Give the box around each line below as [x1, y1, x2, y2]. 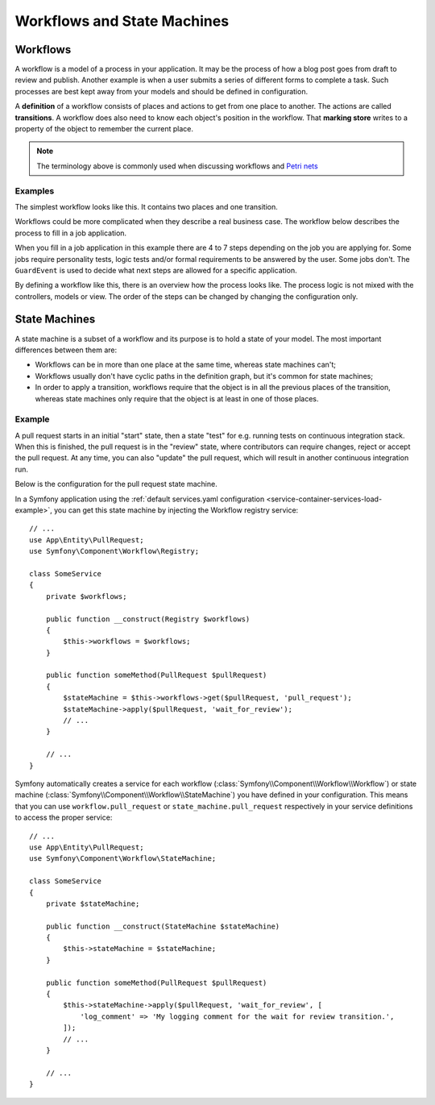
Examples [14, 185, 55, 197]
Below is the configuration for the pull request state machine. [14, 480, 217, 489]
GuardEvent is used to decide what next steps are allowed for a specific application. [14, 265, 297, 275]
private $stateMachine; [45, 899, 140, 908]
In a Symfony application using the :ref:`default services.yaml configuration [14, 494, 265, 504]
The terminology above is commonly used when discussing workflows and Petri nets [36, 161, 318, 171]
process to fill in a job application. [14, 228, 127, 238]
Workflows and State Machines [14, 12, 230, 30]
